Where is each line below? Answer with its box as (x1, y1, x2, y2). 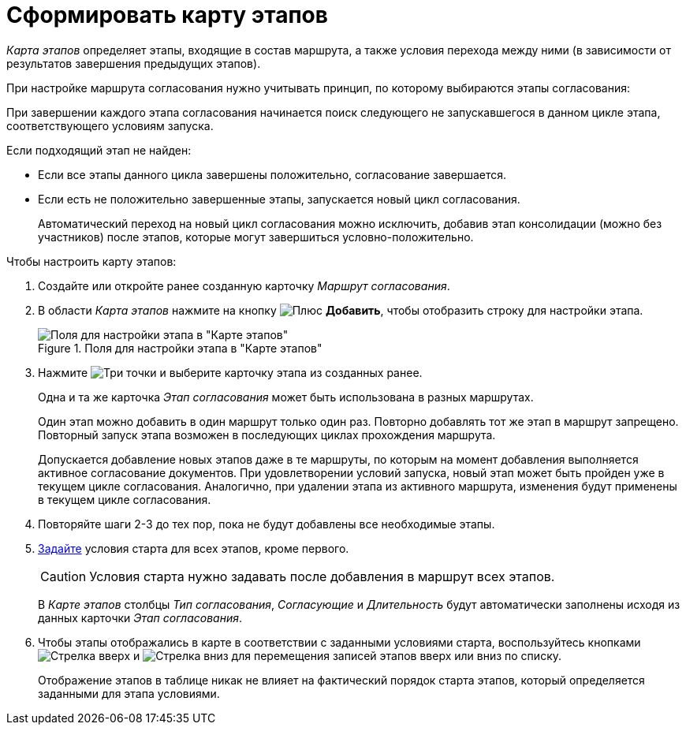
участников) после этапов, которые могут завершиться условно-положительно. (38, 229, 474, 244)
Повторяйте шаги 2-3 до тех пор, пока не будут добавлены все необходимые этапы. (38, 517, 495, 531)
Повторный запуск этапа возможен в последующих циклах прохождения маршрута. (38, 427, 496, 442)
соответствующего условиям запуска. (6, 118, 214, 132)
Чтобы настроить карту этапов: (6, 254, 177, 268)
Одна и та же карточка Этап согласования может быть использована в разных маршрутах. (38, 390, 534, 404)
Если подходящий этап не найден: (6, 143, 192, 157)
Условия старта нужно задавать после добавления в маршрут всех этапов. (89, 568, 555, 584)
